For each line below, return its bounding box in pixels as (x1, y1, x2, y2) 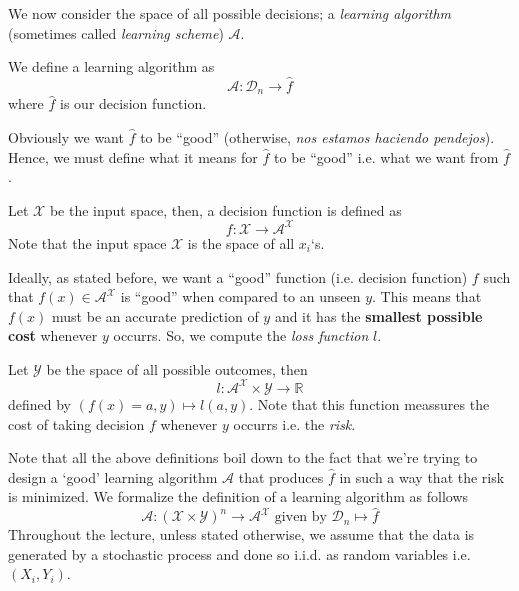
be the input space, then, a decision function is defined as (49, 199, 402, 220)
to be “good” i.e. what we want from (274, 146, 499, 167)
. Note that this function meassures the (249, 393, 490, 414)
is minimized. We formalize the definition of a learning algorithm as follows (8, 486, 469, 507)
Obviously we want (8, 127, 124, 148)
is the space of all (187, 232, 295, 253)
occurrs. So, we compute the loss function (113, 325, 369, 346)
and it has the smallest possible (274, 305, 483, 326)
